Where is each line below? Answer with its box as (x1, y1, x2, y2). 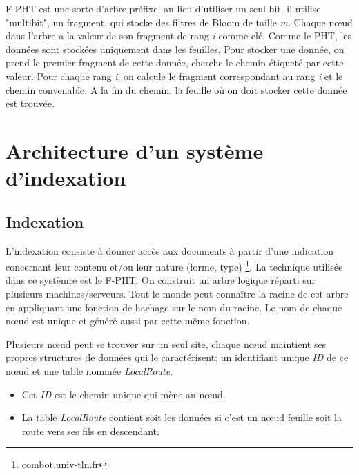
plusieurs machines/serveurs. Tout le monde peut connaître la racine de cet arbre (6, 286, 349, 300)
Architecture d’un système (6, 136, 264, 164)
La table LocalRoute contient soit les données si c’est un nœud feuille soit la (21, 410, 342, 425)
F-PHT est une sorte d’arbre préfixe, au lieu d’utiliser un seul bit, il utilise (6, 1, 321, 15)
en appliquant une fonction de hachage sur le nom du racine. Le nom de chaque (6, 300, 342, 314)
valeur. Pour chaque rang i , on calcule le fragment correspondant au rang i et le (6, 68, 343, 83)
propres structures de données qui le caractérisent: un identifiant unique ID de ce (6, 350, 349, 365)
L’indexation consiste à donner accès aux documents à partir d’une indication (6, 243, 334, 258)
